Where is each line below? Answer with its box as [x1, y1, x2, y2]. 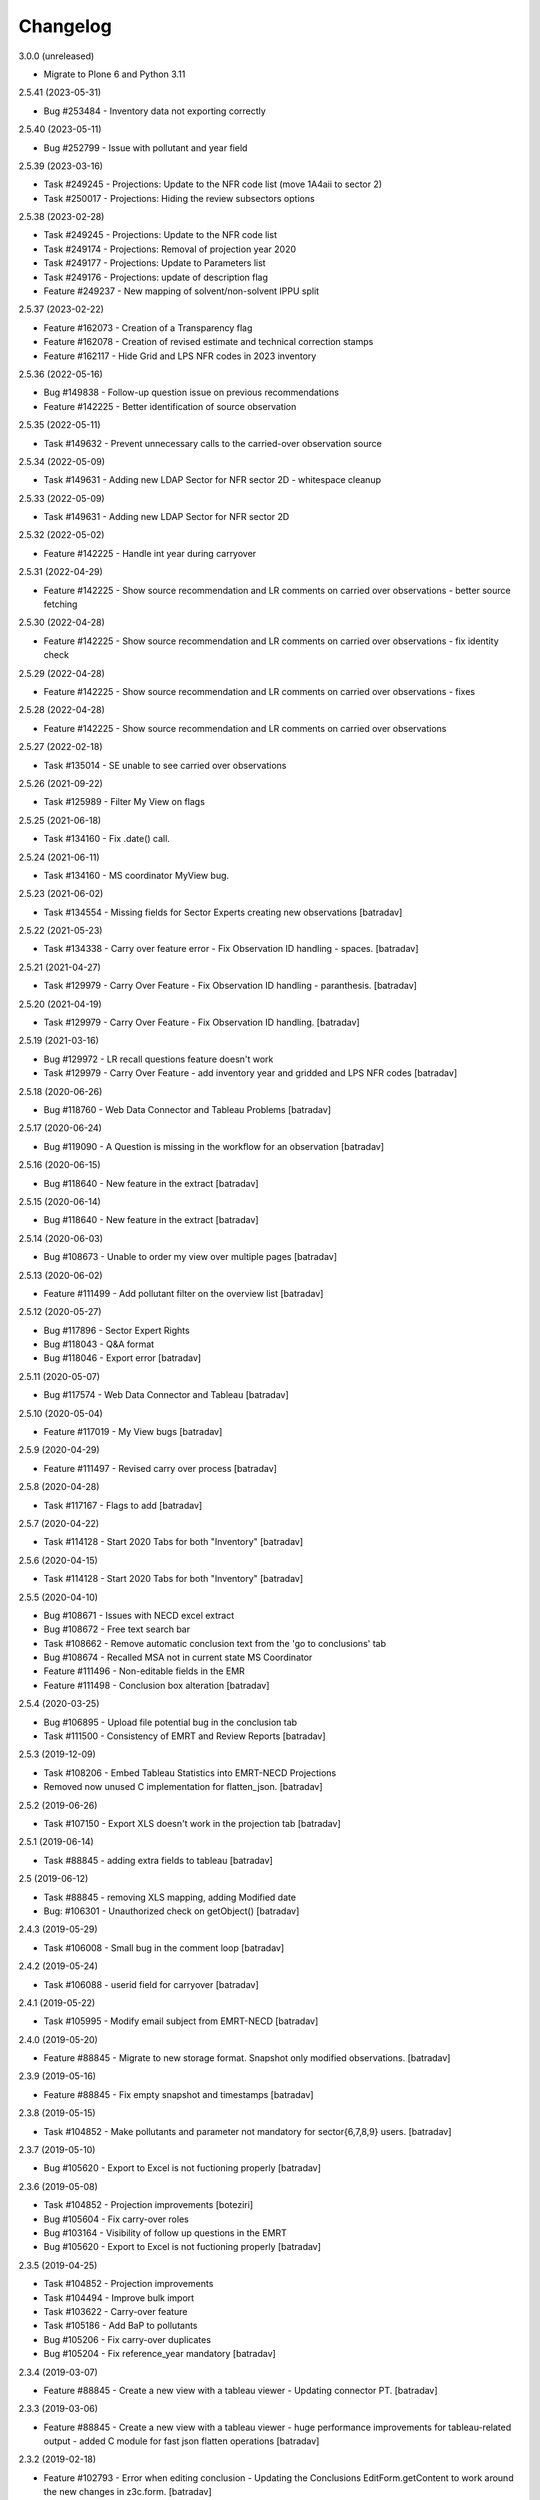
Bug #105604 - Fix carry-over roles [43, 2213, 189, 2225]
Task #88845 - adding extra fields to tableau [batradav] [43, 1854, 274, 1866]
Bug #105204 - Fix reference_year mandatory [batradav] [43, 2348, 277, 2360]
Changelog [18, 15, 112, 37]
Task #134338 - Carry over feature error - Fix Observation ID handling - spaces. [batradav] [43, 943, 419, 955]
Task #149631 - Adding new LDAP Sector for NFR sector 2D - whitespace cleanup [43, 474, 382, 486]
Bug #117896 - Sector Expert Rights [43, 1324, 190, 1336]
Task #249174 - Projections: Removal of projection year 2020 [43, 243, 297, 255]
